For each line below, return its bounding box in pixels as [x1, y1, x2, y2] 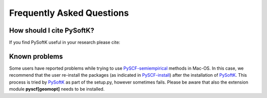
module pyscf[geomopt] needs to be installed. [9, 86, 105, 92]
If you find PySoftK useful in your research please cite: [9, 40, 121, 46]
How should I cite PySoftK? [9, 26, 94, 35]
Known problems [9, 52, 63, 60]
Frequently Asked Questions [9, 7, 129, 18]
